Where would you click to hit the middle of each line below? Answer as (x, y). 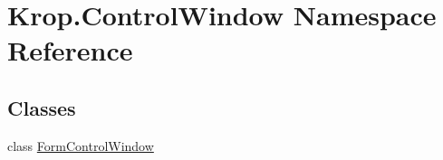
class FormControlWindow (81, 145)
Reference (70, 50)
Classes (42, 107)
